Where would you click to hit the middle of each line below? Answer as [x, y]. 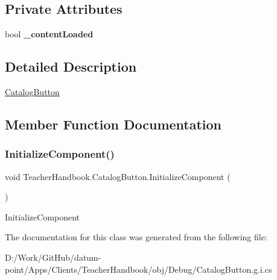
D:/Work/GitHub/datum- [53, 257]
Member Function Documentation [113, 124]
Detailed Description [71, 67]
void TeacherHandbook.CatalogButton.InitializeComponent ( [118, 176]
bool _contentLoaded [49, 34]
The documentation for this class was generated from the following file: [136, 237]
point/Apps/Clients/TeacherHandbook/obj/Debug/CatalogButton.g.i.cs [138, 269]
